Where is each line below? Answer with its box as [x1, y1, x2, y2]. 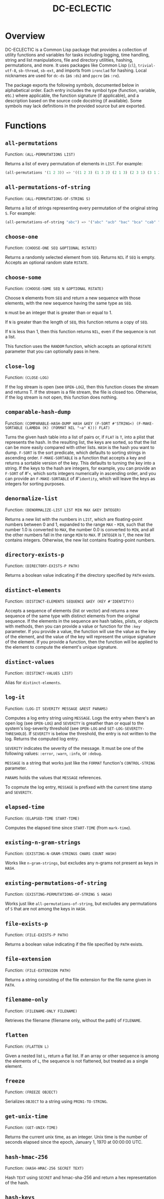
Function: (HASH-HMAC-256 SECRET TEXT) [5, 1165, 84, 1171]
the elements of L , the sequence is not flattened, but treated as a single [5, 1058, 148, 1064]
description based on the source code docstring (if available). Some [5, 97, 142, 103]
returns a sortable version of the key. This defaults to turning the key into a [5, 460, 155, 466]
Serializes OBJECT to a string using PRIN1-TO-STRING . [5, 1099, 108, 1105]
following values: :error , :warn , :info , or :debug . [5, 750, 102, 756]
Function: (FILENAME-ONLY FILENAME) [5, 1008, 78, 1014]
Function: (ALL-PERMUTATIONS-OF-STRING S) [5, 195, 91, 201]
